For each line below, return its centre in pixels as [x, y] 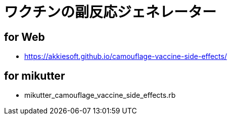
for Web [25, 37]
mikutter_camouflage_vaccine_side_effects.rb [100, 95]
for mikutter [35, 76]
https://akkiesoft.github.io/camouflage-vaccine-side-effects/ [126, 56]
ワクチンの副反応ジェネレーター [110, 12]
